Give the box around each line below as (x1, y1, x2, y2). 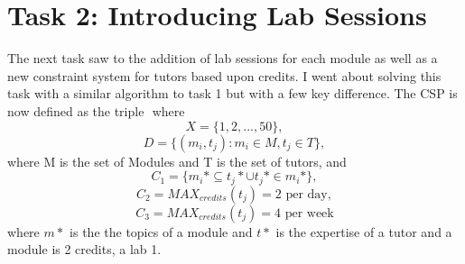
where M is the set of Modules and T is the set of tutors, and (7, 151, 347, 170)
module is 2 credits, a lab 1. (7, 240, 162, 259)
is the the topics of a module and (70, 222, 253, 241)
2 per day (274, 187, 328, 201)
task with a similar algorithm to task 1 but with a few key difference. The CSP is (7, 84, 458, 103)
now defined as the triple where (7, 101, 185, 120)
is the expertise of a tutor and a (275, 222, 452, 241)
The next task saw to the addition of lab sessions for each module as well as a (7, 49, 438, 68)
